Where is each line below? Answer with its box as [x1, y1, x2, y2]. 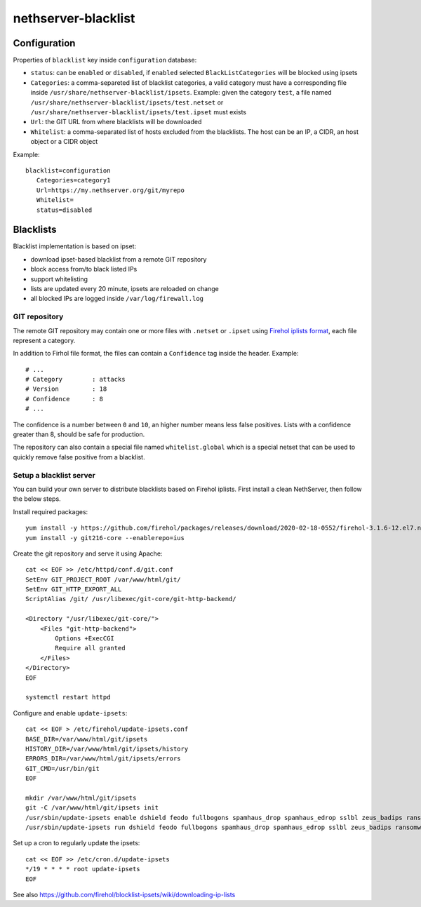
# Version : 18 [25, 385, 107, 393]
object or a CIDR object [30, 137, 98, 146]
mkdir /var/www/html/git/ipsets [25, 793, 137, 802]
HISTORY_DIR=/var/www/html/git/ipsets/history [25, 744, 189, 753]
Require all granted [55, 644, 126, 652]
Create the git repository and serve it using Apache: [13, 549, 163, 558]
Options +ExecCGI [55, 635, 115, 643]
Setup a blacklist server [13, 470, 96, 480]
